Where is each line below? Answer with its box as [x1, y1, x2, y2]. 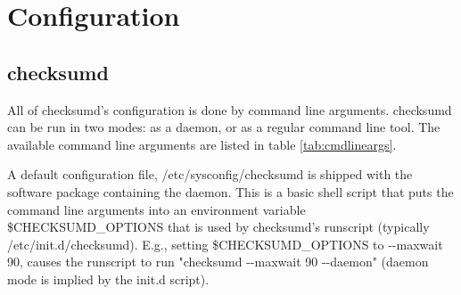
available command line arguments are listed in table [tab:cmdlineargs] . [7, 135, 397, 153]
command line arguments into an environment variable [7, 200, 306, 218]
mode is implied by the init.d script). [7, 269, 210, 288]
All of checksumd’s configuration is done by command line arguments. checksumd [7, 100, 452, 119]
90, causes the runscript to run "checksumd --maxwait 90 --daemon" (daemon [7, 252, 429, 271]
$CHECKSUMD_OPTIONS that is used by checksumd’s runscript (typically [7, 217, 430, 236]
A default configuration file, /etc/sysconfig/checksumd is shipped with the [7, 165, 413, 184]
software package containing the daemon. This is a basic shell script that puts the [7, 182, 454, 201]
